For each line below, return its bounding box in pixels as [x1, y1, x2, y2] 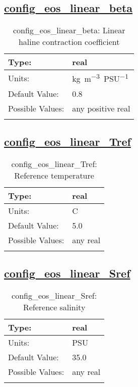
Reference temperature [14, 169, 94, 181]
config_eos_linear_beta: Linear [13, 24, 125, 36]
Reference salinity [23, 301, 86, 313]
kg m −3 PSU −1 [72, 71, 128, 85]
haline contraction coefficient [18, 36, 120, 48]
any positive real [72, 102, 130, 114]
